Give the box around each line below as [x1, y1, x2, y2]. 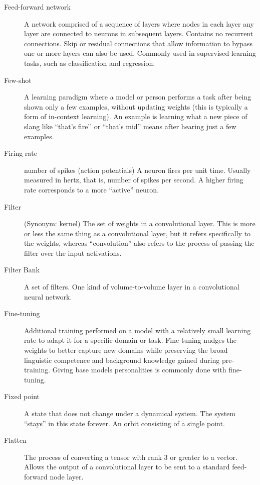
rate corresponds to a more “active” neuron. [24, 184, 159, 195]
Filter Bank [4, 264, 40, 275]
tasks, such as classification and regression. [24, 57, 155, 68]
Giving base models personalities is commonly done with [52, 364, 226, 375]
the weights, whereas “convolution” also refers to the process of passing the [24, 238, 254, 248]
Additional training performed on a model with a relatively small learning [24, 325, 251, 335]
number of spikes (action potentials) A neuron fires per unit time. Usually [24, 164, 251, 175]
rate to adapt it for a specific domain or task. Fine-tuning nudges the [24, 335, 237, 345]
